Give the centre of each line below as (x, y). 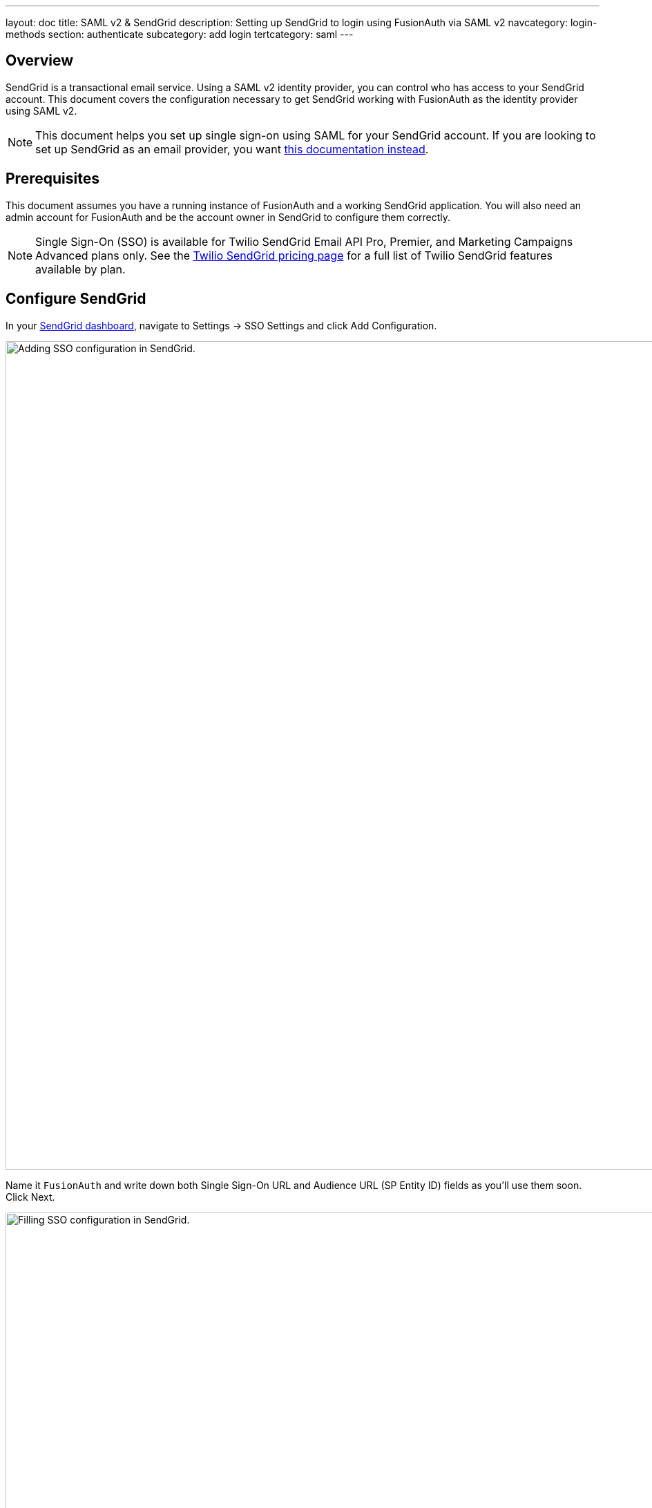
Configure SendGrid (76, 299)
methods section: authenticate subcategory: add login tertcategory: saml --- (180, 34)
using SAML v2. (41, 110)
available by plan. (80, 269)
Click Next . (30, 1197)
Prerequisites (52, 179)
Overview (40, 61)
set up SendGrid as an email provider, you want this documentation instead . (232, 149)
